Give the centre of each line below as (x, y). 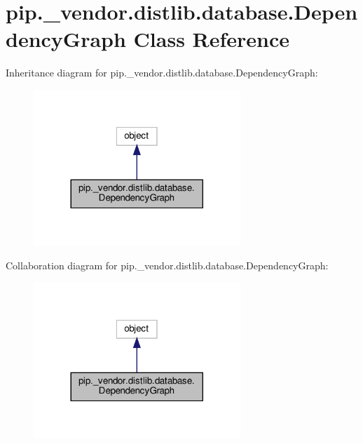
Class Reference (212, 39)
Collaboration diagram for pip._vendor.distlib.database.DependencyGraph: (167, 265)
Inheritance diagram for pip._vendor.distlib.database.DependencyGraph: (162, 73)
